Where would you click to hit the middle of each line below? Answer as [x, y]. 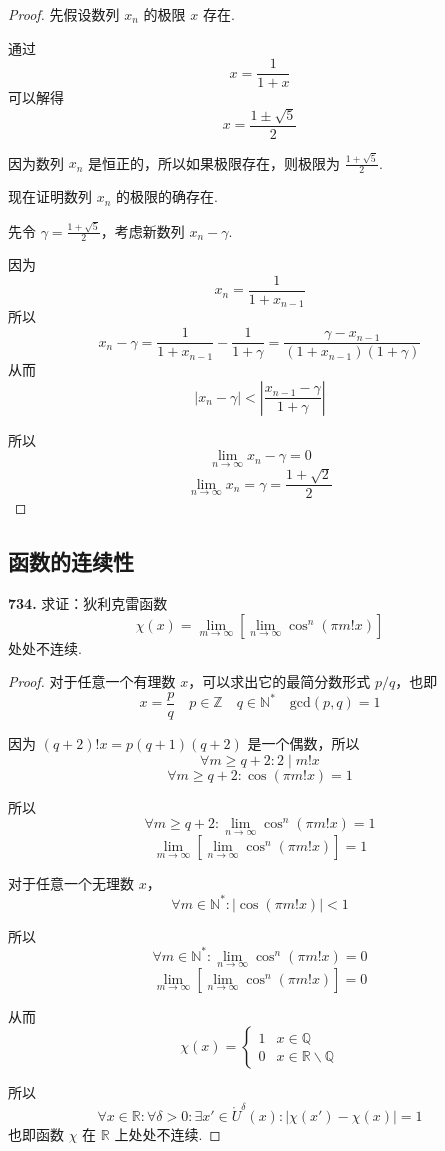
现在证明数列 [50, 196]
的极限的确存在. [167, 196]
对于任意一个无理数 [71, 883]
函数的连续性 [71, 561]
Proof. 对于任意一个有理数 [92, 681]
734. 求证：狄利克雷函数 [88, 603]
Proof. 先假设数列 [64, 14]
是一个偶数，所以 [303, 743]
